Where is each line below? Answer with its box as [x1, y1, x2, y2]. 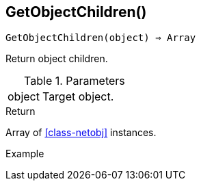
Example [5, 148, 44, 160]
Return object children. [5, 53, 108, 65]
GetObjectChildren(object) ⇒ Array [5, 32, 196, 44]
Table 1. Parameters [24, 74, 125, 88]
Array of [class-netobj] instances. [5, 127, 157, 139]
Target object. [42, 90, 114, 104]
